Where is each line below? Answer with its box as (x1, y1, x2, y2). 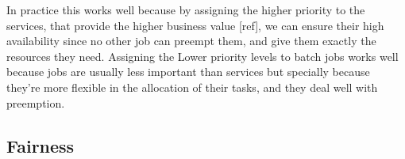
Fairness (6, 133, 75, 157)
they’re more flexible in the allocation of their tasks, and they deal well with (6, 78, 378, 95)
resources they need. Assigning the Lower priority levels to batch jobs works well (6, 47, 399, 64)
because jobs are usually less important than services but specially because (6, 63, 370, 80)
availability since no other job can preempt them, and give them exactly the (6, 32, 376, 49)
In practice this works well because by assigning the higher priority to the (6, 2, 365, 17)
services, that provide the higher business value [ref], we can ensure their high (6, 17, 384, 33)
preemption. (6, 94, 65, 111)
